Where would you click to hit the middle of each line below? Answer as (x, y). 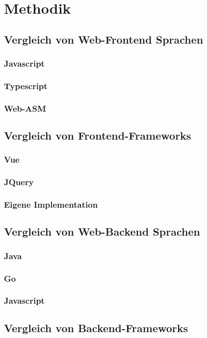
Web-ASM (25, 108)
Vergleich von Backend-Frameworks (96, 327)
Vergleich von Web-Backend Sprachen (102, 231)
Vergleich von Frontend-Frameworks (98, 135)
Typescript (26, 85)
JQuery (19, 182)
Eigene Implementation (51, 205)
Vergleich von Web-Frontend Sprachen (104, 39)
